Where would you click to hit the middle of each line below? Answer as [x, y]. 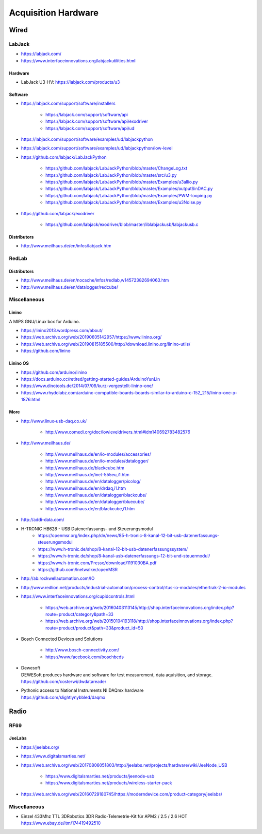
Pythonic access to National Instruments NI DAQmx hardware [82, 690]
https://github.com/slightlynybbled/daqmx [63, 697]
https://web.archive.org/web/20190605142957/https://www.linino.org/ [91, 337]
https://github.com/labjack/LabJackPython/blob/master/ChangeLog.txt [116, 168]
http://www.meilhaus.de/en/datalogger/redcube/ [70, 287]
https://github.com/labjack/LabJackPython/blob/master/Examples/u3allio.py [122, 182]
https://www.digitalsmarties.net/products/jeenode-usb [100, 776]
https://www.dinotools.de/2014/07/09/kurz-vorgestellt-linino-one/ [87, 386]
